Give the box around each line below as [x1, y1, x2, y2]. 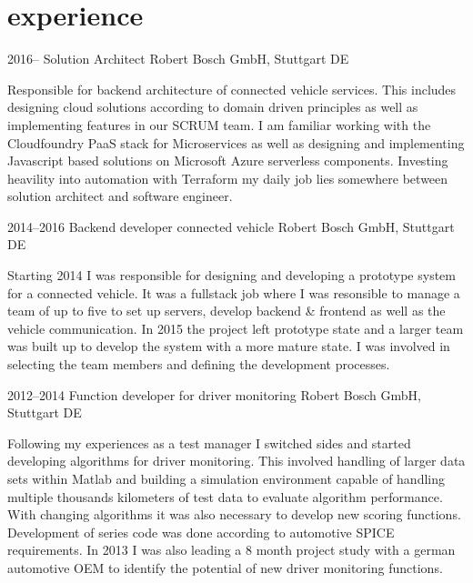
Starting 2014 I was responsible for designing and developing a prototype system [7, 266, 456, 285]
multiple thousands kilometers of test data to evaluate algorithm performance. [7, 487, 443, 506]
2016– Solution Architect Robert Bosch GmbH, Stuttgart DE [7, 49, 349, 68]
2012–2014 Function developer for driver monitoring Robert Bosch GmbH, [7, 385, 421, 404]
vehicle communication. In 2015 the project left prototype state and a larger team [7, 318, 464, 337]
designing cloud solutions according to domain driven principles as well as [7, 97, 418, 116]
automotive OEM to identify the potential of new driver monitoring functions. [7, 558, 443, 577]
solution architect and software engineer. [7, 186, 233, 206]
